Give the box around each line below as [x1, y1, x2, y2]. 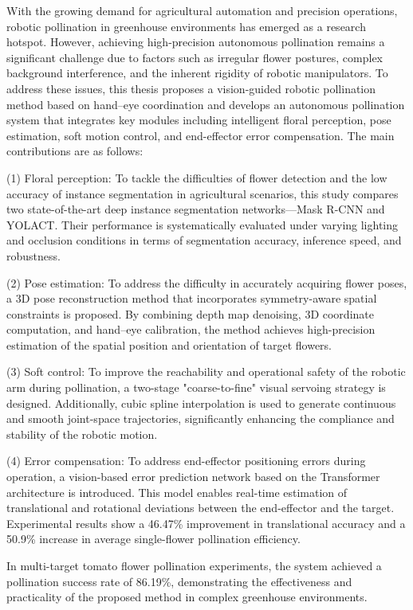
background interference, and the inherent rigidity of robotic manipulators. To [6, 65, 388, 81]
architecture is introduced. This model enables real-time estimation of [6, 483, 348, 500]
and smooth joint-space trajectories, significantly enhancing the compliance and [6, 410, 395, 427]
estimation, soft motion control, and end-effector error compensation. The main [6, 127, 395, 143]
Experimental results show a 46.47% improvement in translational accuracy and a [6, 514, 406, 531]
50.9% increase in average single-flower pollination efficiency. [6, 530, 301, 547]
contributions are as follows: [6, 143, 144, 159]
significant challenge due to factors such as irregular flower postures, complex [6, 49, 383, 65]
